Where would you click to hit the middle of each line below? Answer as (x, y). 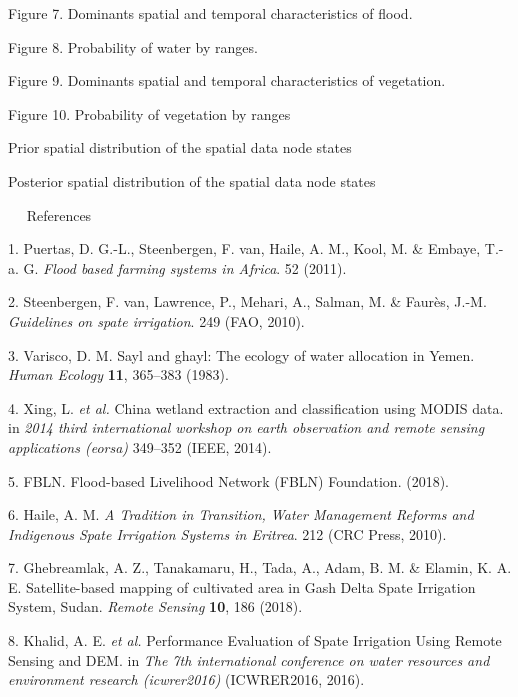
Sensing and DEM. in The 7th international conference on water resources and (249, 659)
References (59, 214)
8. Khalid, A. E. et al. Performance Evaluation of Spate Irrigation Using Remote (255, 640)
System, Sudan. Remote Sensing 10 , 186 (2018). (155, 606)
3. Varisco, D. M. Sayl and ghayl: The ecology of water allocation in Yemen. (241, 354)
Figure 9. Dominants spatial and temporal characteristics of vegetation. (227, 80)
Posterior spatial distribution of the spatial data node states (192, 180)
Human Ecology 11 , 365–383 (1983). (118, 374)
